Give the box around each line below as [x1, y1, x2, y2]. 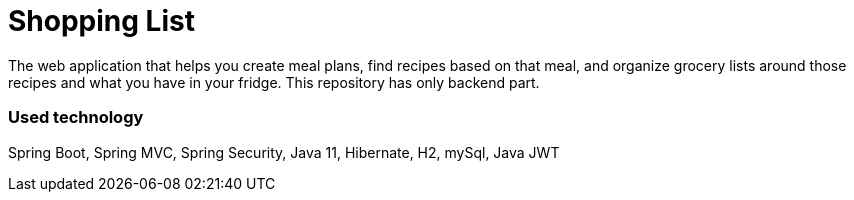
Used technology [8, 107, 144, 128]
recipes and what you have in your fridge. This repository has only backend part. [8, 73, 540, 91]
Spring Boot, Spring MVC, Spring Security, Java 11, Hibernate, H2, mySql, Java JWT [8, 143, 560, 161]
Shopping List [8, 4, 195, 38]
